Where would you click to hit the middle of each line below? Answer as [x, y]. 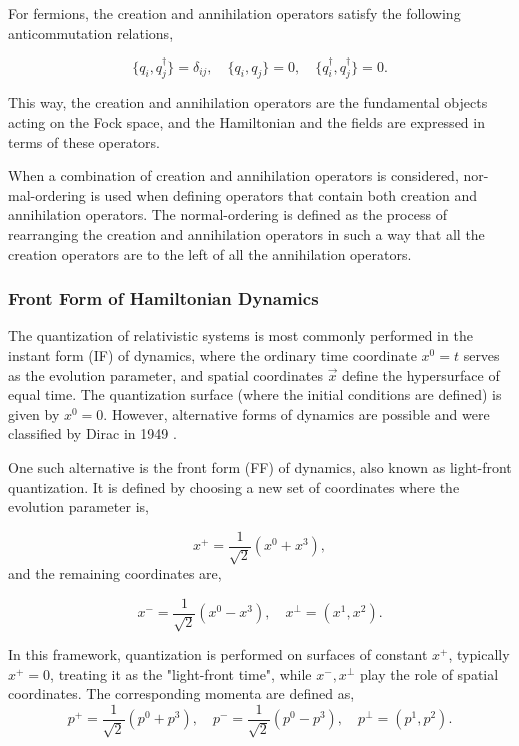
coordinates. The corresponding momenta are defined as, [181, 693]
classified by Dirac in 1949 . [92, 433]
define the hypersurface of [421, 374]
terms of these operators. [84, 141]
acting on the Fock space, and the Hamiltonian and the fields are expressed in [246, 122]
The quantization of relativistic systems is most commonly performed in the [240, 335]
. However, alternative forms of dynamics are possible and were [296, 413]
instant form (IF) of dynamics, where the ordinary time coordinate [212, 354]
